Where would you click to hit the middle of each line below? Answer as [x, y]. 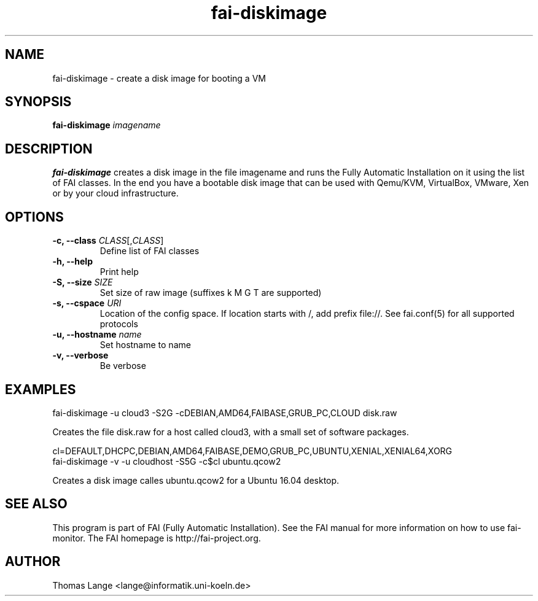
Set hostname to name [145, 345]
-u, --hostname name [97, 335]
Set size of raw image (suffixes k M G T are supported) [211, 293]
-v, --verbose [80, 355]
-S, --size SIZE [83, 282]
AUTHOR [33, 562]
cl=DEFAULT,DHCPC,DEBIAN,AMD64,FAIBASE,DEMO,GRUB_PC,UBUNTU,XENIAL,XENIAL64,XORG [252, 451]
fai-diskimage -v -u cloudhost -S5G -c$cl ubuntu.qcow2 [167, 461]
